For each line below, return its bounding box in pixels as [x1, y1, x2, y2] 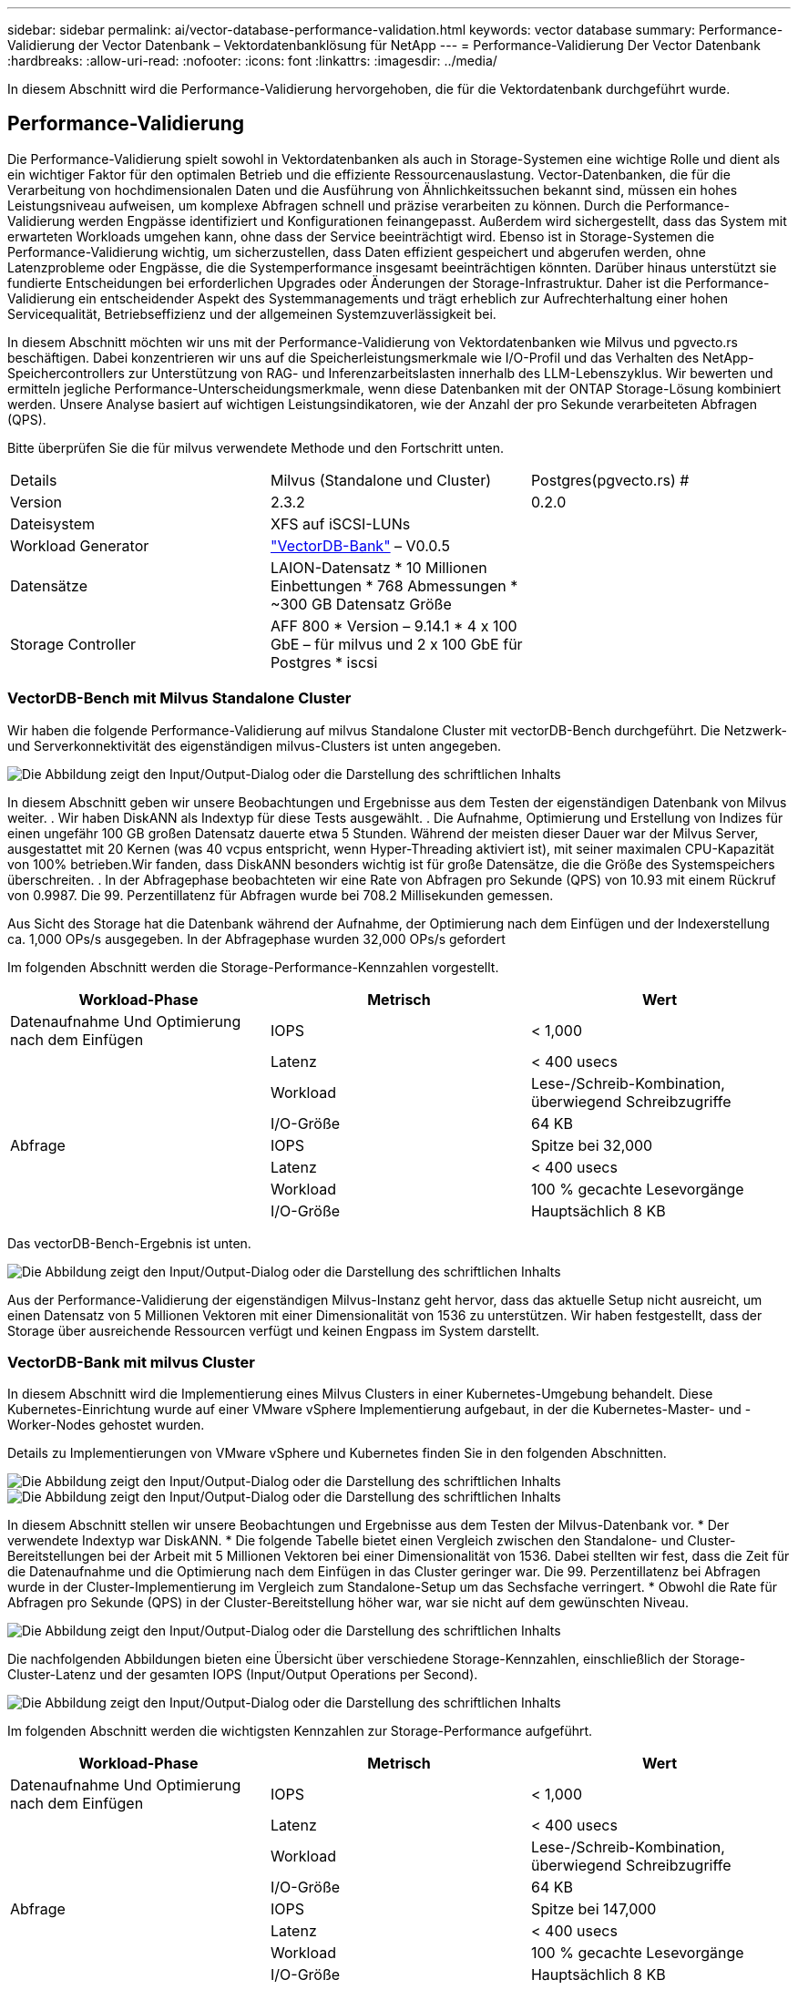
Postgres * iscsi [270, 652, 378, 672]
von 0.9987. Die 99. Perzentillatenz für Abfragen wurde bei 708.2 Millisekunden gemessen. [7, 887, 554, 903]
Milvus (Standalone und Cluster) [270, 470, 491, 489]
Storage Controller [10, 634, 137, 653]
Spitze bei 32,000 [530, 1135, 653, 1154]
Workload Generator [10, 536, 149, 555]
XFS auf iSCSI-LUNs [270, 514, 411, 533]
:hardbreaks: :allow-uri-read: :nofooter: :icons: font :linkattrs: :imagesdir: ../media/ [7, 53, 497, 68]
